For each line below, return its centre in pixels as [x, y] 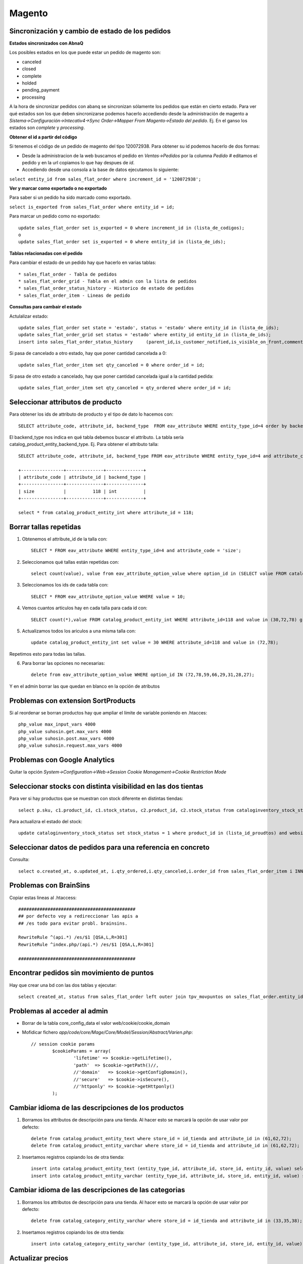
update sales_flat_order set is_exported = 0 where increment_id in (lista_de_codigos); [132, 228]
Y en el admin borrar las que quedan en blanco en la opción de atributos [85, 686]
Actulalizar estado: [29, 316]
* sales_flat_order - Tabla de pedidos [68, 274]
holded [29, 83]
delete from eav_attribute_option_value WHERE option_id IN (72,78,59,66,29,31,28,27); [143, 675]
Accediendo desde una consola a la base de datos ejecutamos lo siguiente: [100, 170]
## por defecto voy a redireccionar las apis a [78, 916]
